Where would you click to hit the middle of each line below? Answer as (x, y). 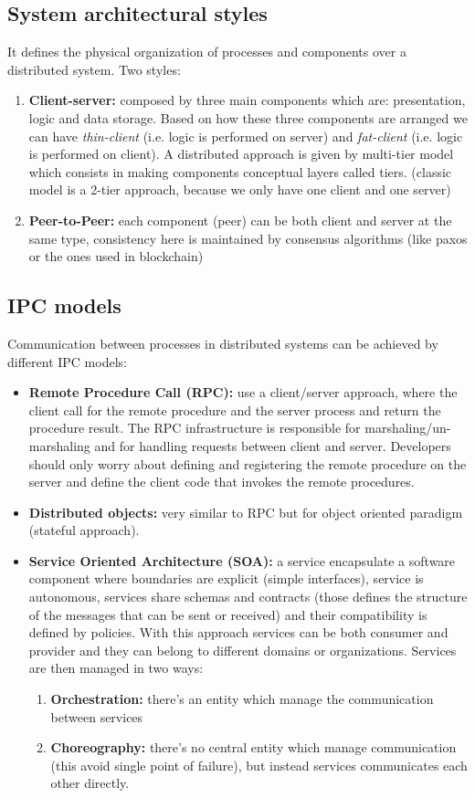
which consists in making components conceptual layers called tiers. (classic (240, 171)
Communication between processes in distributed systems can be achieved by (223, 343)
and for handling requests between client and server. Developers (273, 445)
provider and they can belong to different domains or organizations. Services (243, 650)
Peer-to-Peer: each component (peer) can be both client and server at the (240, 220)
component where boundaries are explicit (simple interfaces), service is (226, 578)
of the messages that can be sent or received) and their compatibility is (228, 614)
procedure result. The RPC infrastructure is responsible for (195, 428)
